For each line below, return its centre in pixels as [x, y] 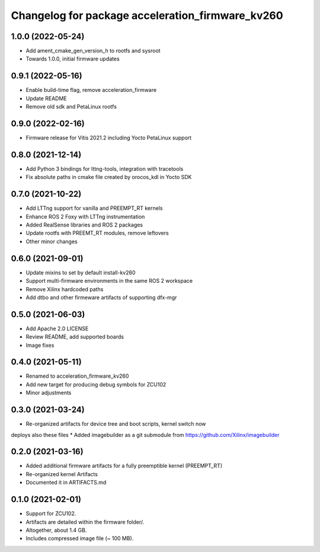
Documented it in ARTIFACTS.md [66, 483]
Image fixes [40, 345]
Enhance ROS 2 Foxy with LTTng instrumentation [85, 216]
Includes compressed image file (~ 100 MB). [80, 538]
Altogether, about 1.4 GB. [56, 530]
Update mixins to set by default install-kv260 [81, 272]
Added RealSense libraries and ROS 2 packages [84, 225]
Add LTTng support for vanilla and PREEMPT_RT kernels [94, 208]
